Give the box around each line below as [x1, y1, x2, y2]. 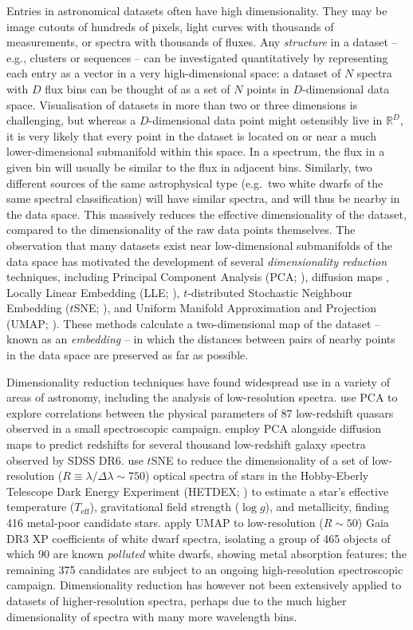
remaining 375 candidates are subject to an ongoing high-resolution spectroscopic [6, 561, 403, 577]
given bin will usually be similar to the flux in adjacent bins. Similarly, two [6, 158, 372, 175]
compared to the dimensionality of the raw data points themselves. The [6, 221, 356, 238]
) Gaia [357, 514, 389, 530]
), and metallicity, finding [265, 498, 389, 515]
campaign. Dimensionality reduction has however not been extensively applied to [6, 577, 402, 593]
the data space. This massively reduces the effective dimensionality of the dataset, [6, 205, 407, 222]
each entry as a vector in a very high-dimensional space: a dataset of [6, 65, 341, 81]
